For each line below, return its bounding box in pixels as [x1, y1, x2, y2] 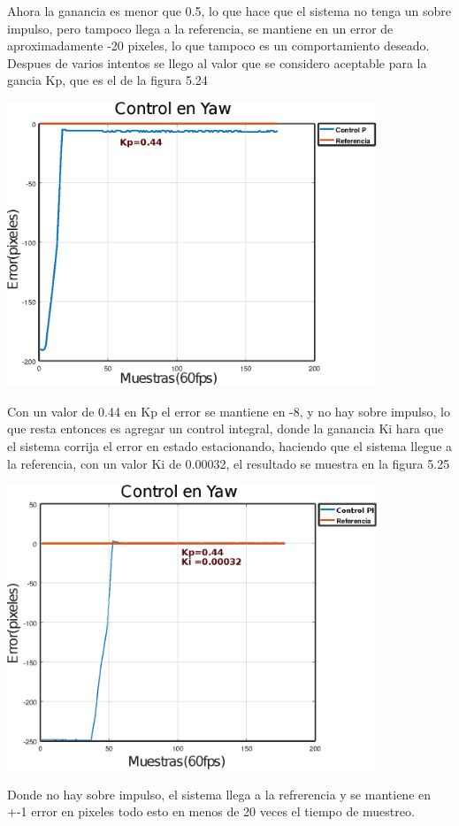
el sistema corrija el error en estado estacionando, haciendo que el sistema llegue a [7, 437, 453, 455]
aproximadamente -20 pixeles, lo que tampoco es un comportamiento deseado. [7, 36, 430, 55]
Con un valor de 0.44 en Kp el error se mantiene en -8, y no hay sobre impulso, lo [7, 402, 450, 420]
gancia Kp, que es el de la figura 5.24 [7, 71, 208, 89]
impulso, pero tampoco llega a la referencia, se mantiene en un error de [7, 19, 394, 37]
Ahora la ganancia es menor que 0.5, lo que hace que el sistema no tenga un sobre [7, 2, 452, 19]
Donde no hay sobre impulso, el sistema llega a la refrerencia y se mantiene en [7, 784, 432, 803]
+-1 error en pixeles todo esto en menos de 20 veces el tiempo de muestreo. [7, 802, 415, 821]
